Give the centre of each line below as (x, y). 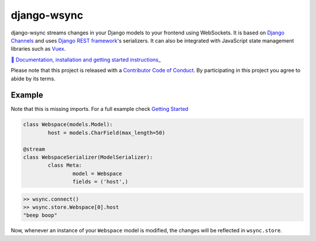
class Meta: (65, 165)
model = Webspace (97, 173)
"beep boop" (40, 215)
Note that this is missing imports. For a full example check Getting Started (99, 109)
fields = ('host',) (100, 182)
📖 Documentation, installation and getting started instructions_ (86, 60)
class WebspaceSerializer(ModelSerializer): (88, 157)
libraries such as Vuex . (38, 49)
